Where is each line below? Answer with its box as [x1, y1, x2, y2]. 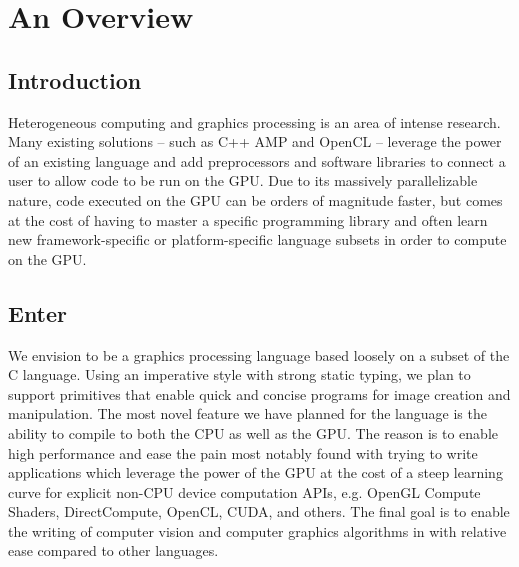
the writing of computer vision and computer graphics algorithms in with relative [8, 520, 507, 541]
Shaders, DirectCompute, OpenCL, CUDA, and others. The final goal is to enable [8, 501, 510, 522]
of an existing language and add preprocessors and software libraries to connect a [8, 150, 506, 171]
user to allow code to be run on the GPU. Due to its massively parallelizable [8, 170, 478, 191]
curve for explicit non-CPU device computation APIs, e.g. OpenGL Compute [8, 481, 481, 502]
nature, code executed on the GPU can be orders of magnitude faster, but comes [8, 189, 503, 210]
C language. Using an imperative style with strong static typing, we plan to [8, 364, 471, 385]
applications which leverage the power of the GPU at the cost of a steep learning [8, 462, 503, 483]
